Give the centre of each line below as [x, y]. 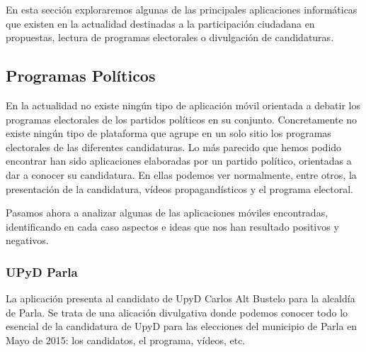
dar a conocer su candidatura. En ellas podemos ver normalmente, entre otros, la [181, 174]
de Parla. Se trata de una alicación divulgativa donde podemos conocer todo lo [177, 312]
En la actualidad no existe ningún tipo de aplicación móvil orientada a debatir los [183, 105]
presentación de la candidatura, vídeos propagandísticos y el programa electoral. [179, 188]
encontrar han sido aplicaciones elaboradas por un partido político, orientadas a [179, 161]
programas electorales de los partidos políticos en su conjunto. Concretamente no [182, 119]
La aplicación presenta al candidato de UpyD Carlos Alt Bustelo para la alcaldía [181, 298]
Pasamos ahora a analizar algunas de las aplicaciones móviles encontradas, [167, 213]
